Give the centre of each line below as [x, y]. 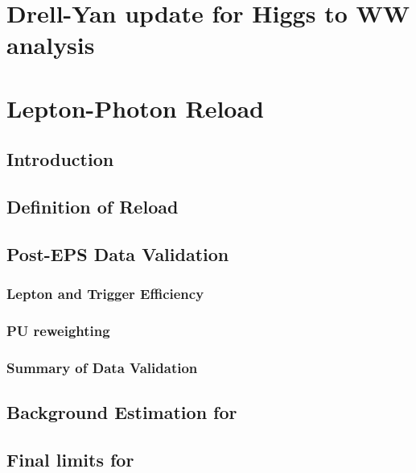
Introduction [60, 159]
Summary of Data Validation [102, 367]
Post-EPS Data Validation [118, 253]
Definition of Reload [93, 207]
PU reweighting [58, 331]
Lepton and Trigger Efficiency [105, 294]
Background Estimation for [122, 412]
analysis [51, 45]
